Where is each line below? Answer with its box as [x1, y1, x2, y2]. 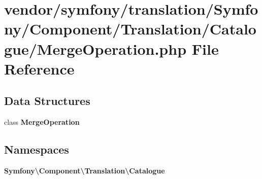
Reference [4, 58, 75, 79]
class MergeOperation [4, 117, 80, 127]
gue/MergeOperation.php [4, 38, 187, 59]
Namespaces [4, 141, 69, 157]
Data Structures [4, 93, 90, 109]
